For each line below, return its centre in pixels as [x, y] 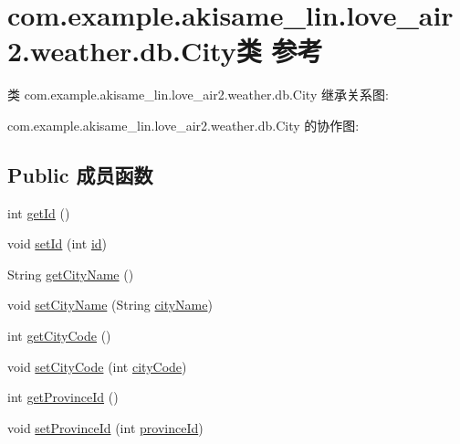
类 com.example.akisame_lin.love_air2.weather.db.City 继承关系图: [198, 95]
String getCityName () [71, 274]
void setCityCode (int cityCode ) [97, 366]
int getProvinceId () [63, 397]
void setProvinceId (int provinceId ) [105, 427]
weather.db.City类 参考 [177, 51]
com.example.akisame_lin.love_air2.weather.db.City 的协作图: [183, 125]
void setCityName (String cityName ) [110, 305]
